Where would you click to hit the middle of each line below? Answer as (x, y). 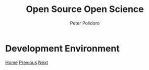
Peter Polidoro (85, 23)
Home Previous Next (27, 62)
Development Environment (62, 48)
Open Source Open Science (85, 9)
